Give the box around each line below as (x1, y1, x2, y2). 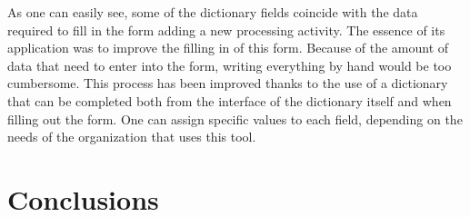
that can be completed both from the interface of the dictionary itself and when (7, 91, 452, 110)
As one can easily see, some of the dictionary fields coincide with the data (7, 3, 418, 21)
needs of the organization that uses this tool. (7, 127, 256, 146)
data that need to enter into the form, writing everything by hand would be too (7, 55, 452, 74)
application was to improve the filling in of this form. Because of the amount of (7, 38, 449, 57)
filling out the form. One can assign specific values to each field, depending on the (7, 109, 463, 128)
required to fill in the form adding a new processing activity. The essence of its (7, 20, 445, 39)
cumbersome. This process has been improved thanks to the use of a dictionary (7, 74, 448, 93)
